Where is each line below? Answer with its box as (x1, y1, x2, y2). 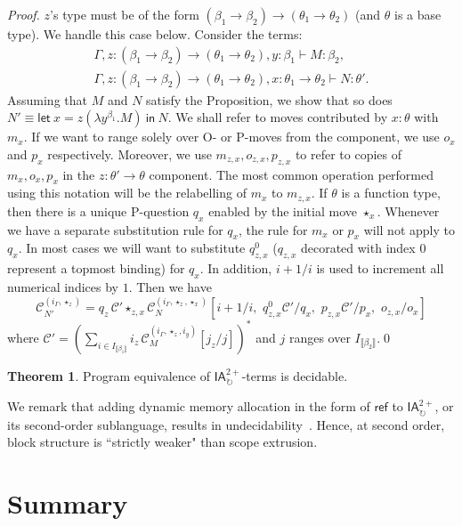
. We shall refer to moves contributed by (167, 108, 388, 126)
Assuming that (7, 90, 87, 109)
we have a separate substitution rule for (7, 220, 223, 239)
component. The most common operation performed (149, 165, 434, 183)
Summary (7, 485, 128, 522)
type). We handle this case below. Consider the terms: (7, 25, 303, 43)
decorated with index (300, 239, 416, 257)
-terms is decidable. (241, 366, 348, 384)
